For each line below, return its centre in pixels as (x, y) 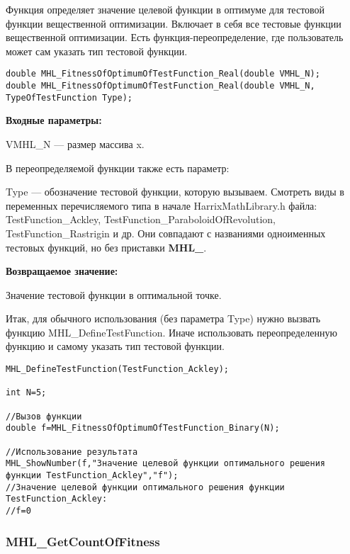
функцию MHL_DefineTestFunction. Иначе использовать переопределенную (171, 332)
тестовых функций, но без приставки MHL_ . (106, 247)
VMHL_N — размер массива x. (75, 143)
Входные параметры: (54, 120)
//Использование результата (72, 452)
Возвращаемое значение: (62, 271)
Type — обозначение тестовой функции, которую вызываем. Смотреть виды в (175, 192)
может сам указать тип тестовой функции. (97, 51)
